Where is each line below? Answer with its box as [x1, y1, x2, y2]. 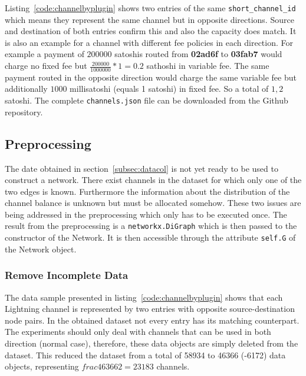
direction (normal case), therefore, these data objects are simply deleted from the [5, 337, 298, 349]
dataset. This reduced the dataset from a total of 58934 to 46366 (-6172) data [5, 348, 286, 361]
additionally [5, 82, 48, 95]
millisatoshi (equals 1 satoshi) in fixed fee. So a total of [70, 82, 269, 95]
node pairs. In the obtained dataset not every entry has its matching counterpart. [5, 314, 300, 326]
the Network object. [5, 242, 77, 255]
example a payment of [5, 48, 84, 60]
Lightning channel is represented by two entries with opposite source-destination [5, 302, 295, 315]
